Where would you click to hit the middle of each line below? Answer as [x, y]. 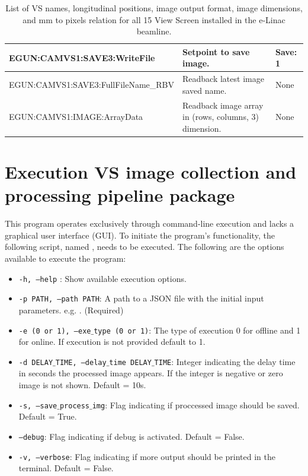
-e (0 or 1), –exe [55, 331]
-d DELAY [36, 362]
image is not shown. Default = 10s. [82, 385]
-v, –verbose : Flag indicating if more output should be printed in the [147, 456]
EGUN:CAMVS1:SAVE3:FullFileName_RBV [92, 85]
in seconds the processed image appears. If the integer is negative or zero [151, 373]
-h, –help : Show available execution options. [102, 278]
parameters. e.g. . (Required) [71, 310]
